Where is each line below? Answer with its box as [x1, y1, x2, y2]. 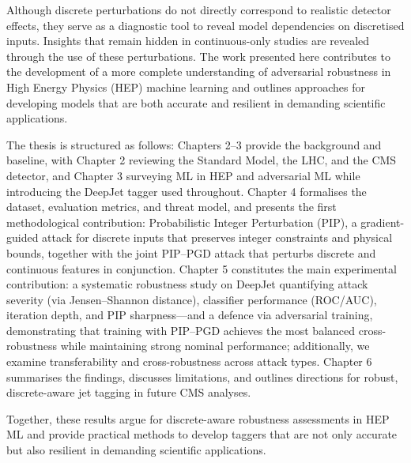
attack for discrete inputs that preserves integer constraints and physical [42, 229, 393, 246]
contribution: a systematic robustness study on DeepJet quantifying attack [6, 276, 368, 292]
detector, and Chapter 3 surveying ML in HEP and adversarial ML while [6, 167, 360, 183]
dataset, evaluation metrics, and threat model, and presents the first [6, 198, 337, 215]
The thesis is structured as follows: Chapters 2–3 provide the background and [6, 136, 382, 152]
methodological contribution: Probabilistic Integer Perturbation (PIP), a [6, 213, 357, 230]
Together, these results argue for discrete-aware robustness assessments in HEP [6, 410, 390, 427]
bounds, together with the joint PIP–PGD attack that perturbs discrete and [6, 244, 376, 261]
